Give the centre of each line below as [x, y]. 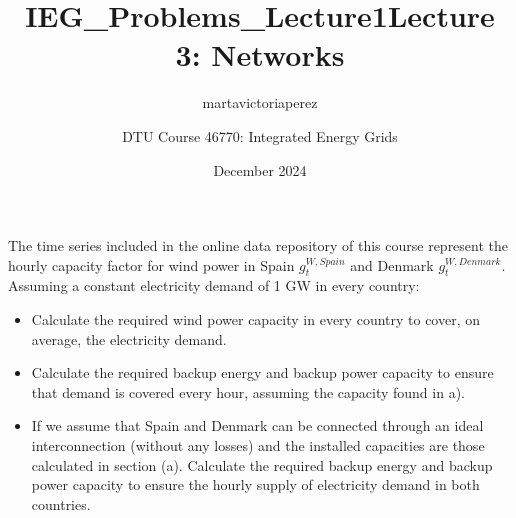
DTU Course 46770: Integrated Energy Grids [260, 135]
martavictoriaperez [260, 102]
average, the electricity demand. [129, 338]
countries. [61, 503]
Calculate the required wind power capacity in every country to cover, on [256, 319]
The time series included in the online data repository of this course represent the [258, 245]
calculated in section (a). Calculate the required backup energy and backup [262, 464]
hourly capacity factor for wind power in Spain [151, 264]
